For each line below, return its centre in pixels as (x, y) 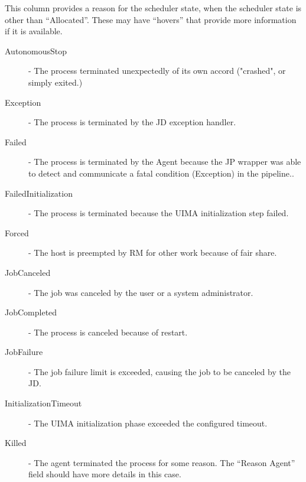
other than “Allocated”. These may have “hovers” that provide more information (151, 19)
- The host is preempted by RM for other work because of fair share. (153, 253)
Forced (17, 232)
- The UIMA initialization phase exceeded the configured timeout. (148, 423)
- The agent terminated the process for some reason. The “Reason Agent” (162, 462)
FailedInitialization (39, 193)
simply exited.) (56, 82)
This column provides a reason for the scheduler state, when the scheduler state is (153, 8)
